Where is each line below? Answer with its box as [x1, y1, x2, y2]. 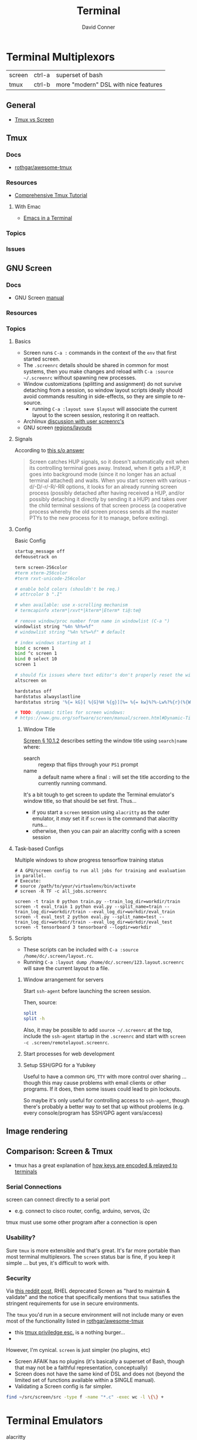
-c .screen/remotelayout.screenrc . [23, 1038, 110, 1046]
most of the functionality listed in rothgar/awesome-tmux [6, 1317, 144, 1325]
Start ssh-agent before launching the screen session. [23, 988, 151, 995]
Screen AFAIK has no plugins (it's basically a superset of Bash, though [14, 1358, 185, 1365]
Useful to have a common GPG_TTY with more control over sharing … [23, 1073, 186, 1080]
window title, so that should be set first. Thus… [23, 798, 137, 805]
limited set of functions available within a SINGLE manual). [14, 1377, 155, 1384]
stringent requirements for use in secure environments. [6, 1300, 140, 1307]
